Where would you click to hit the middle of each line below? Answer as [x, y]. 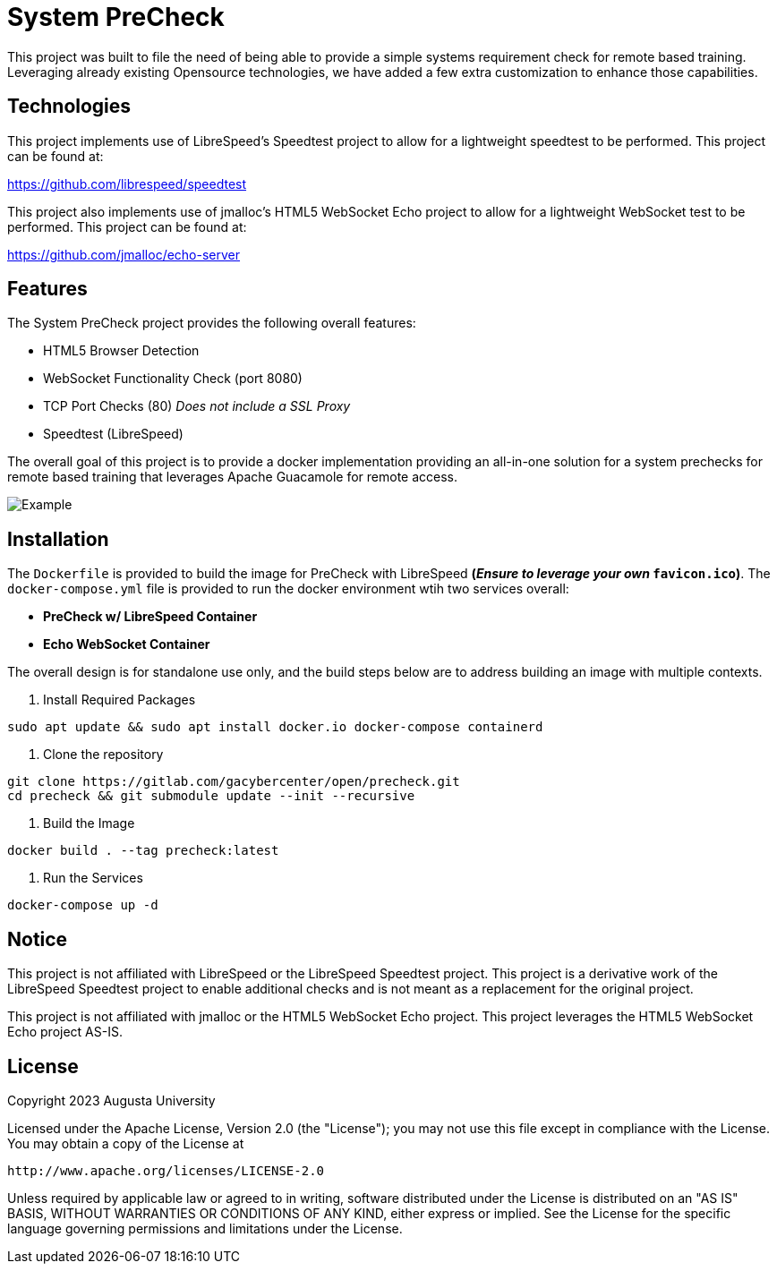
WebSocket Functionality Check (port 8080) [173, 379]
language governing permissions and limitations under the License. [205, 1228]
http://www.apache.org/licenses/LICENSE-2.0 [166, 1170]
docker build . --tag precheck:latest [143, 851]
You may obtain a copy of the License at [126, 1143]
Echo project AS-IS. [65, 1032]
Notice [38, 939]
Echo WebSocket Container [127, 644]
